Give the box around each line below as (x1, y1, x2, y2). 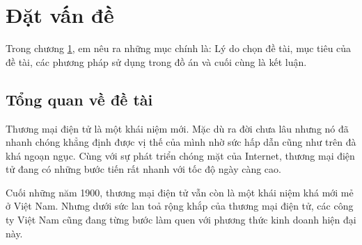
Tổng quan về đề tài (6, 88, 153, 110)
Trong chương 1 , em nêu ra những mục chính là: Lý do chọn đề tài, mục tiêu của (6, 41, 352, 56)
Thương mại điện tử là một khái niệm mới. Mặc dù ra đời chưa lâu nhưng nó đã (6, 121, 349, 135)
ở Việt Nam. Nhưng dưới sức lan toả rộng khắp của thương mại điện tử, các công (6, 198, 354, 213)
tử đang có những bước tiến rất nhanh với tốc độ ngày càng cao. (6, 162, 281, 176)
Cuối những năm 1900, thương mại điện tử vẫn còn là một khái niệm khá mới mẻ (6, 185, 354, 199)
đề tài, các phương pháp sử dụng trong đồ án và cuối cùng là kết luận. (6, 54, 307, 69)
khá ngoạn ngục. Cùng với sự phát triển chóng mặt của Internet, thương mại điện (6, 148, 355, 162)
